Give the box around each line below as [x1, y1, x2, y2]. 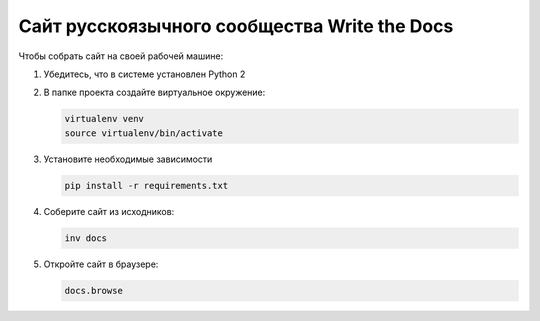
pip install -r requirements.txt [64, 180, 229, 191]
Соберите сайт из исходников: [43, 205, 175, 217]
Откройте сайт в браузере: [43, 258, 159, 270]
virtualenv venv [64, 113, 145, 125]
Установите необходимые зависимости [43, 153, 213, 165]
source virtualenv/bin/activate [64, 127, 224, 139]
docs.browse [64, 285, 124, 296]
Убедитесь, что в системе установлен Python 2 [43, 68, 246, 80]
